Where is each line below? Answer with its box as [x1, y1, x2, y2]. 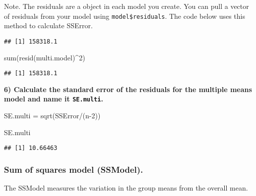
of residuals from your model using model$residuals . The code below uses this [4, 10, 245, 21]
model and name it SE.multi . [4, 94, 103, 104]
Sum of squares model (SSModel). [4, 163, 143, 175]
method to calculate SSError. [4, 20, 93, 31]
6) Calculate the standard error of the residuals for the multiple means [4, 84, 252, 94]
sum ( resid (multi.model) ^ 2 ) [4, 52, 85, 62]
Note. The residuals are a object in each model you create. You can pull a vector [4, 1, 249, 11]
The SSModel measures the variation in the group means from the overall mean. [4, 183, 248, 193]
